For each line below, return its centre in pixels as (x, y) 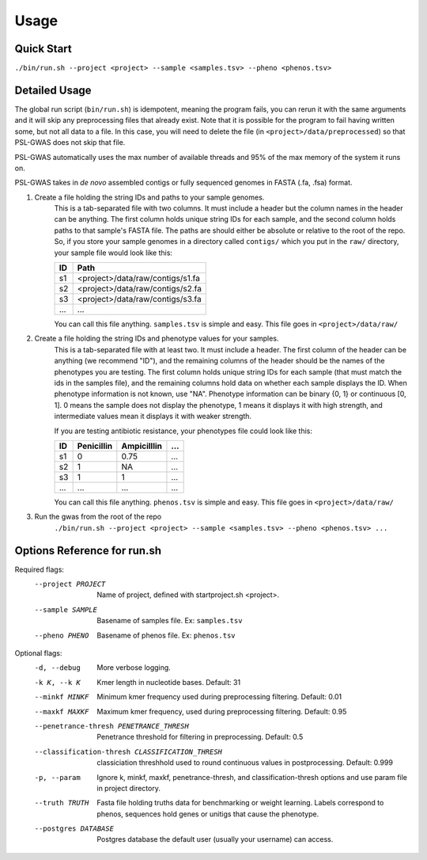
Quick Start (43, 49)
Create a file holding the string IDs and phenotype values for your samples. (157, 339)
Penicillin (95, 446)
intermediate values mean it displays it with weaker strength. (153, 417)
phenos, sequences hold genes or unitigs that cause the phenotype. (208, 814)
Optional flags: (38, 653)
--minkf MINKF (62, 697)
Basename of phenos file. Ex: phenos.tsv (166, 635)
